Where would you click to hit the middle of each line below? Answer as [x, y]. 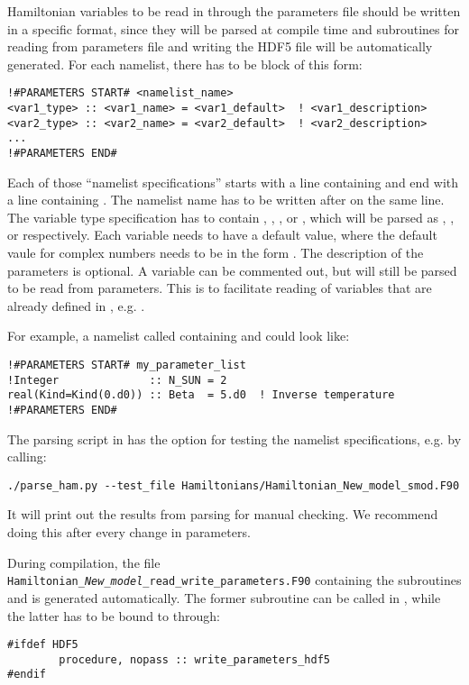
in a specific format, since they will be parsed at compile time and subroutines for [234, 28]
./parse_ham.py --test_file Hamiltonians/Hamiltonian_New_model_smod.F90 [234, 485]
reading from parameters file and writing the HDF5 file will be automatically [220, 46]
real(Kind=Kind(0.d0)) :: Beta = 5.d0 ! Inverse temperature [201, 395]
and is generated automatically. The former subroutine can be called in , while [224, 597]
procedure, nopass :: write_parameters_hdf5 [194, 659]
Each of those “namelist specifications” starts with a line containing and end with [233, 182]
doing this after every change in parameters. [129, 532]
